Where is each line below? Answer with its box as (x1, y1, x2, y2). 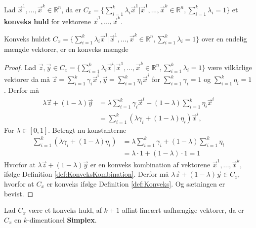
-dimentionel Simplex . (27, 214, 97, 225)
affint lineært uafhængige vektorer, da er (122, 205, 244, 215)
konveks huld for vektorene (4, 16, 91, 26)
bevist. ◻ (4, 188, 34, 198)
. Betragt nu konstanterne (48, 124, 127, 135)
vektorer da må (4, 74, 50, 84)
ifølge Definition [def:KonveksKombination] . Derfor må (4, 169, 169, 179)
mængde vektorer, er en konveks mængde (4, 44, 128, 54)
